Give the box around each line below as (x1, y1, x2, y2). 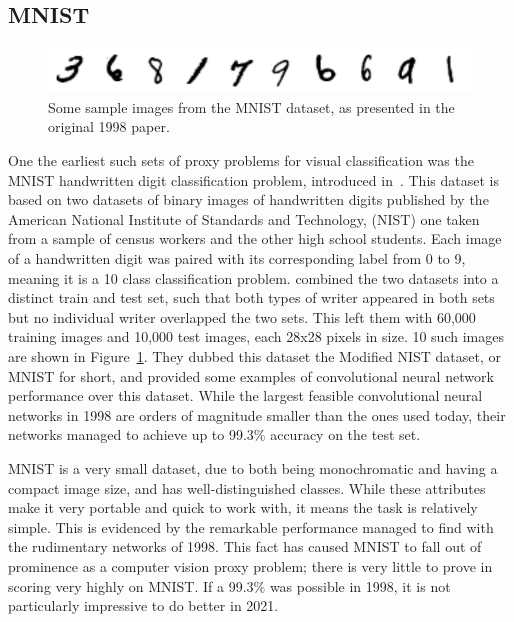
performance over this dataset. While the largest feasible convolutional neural (8, 385, 483, 406)
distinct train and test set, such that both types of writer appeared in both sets (8, 287, 495, 308)
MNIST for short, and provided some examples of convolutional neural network (8, 365, 494, 386)
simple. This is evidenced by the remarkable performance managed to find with (8, 516, 494, 537)
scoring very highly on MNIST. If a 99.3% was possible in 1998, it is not (8, 575, 451, 596)
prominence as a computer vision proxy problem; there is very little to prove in (8, 555, 493, 576)
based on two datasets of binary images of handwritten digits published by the (8, 189, 489, 210)
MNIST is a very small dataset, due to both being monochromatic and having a (8, 457, 498, 478)
